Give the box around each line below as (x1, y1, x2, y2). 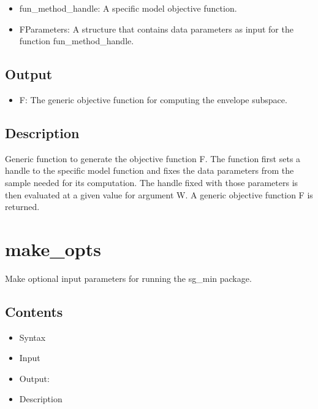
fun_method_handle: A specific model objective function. (19, 2, 237, 14)
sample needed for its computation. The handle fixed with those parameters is (5, 176, 298, 189)
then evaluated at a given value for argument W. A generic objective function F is (5, 188, 313, 201)
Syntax (19, 330, 46, 343)
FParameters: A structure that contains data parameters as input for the (19, 22, 293, 35)
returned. (5, 200, 40, 213)
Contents (5, 302, 63, 321)
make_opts (5, 236, 101, 261)
